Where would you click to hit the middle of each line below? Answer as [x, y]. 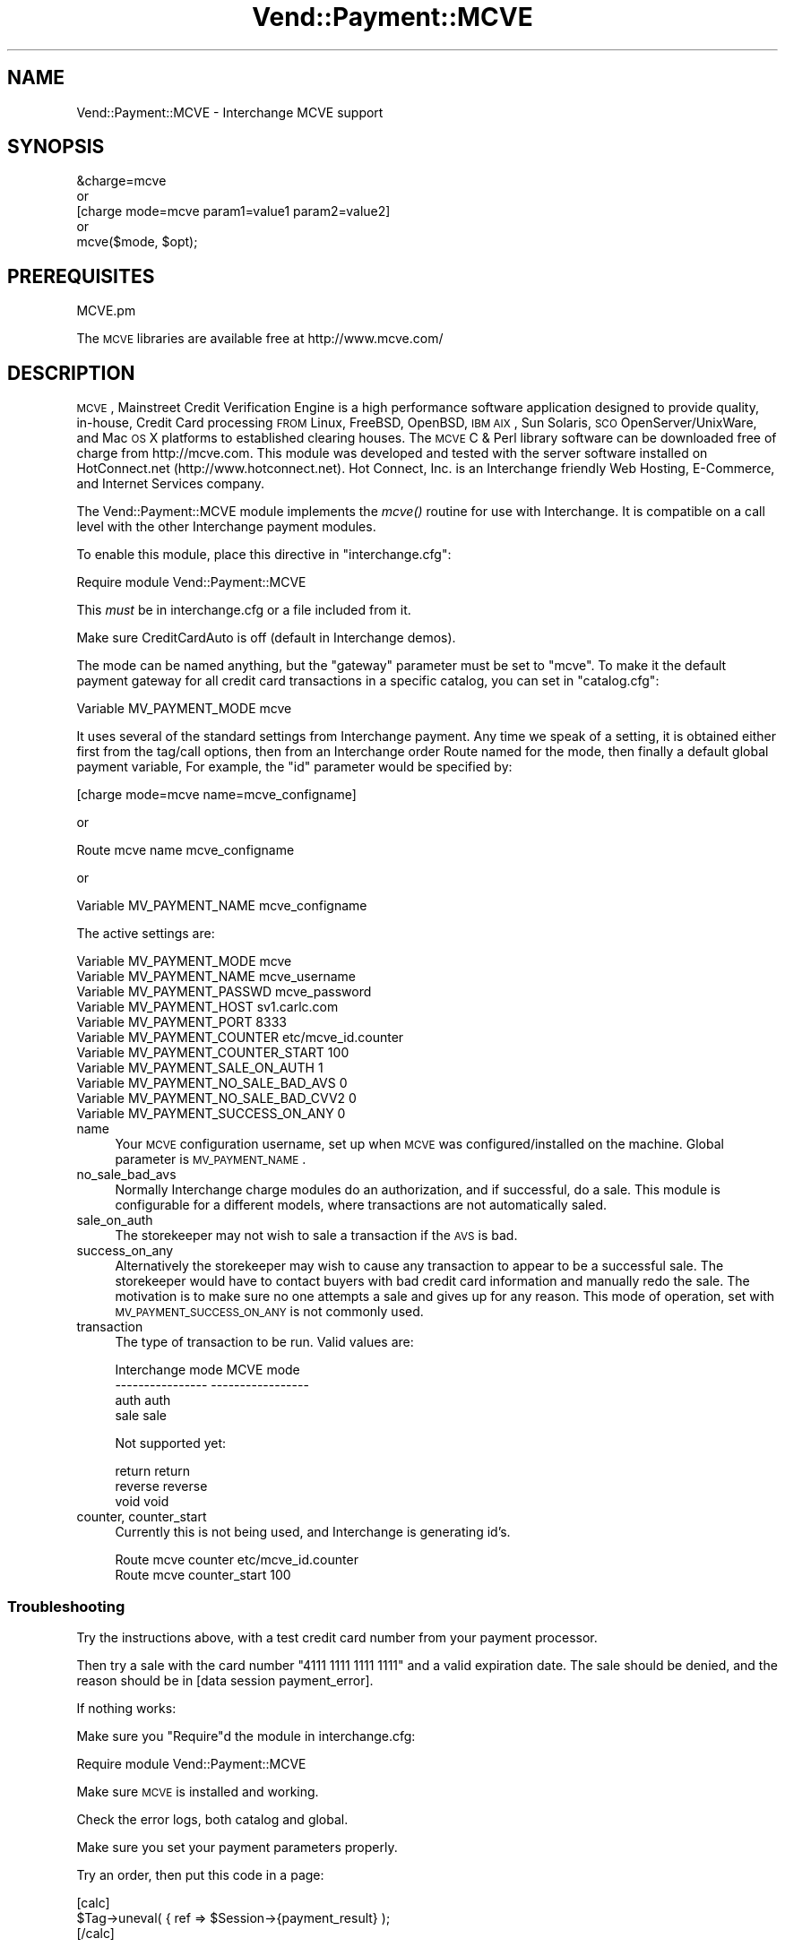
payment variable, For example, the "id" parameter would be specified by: [294, 767]
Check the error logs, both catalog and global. [212, 1819]
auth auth [143, 1400]
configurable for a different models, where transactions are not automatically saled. [361, 1205]
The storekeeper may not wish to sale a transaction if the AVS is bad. [316, 1236]
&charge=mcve [121, 181]
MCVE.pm [106, 311]
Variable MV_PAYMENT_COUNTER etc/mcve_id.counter [240, 1038]
